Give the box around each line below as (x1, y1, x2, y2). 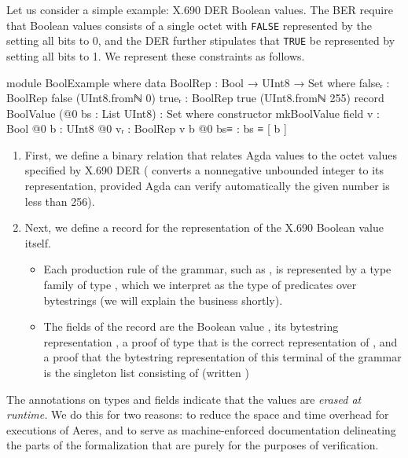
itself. (24, 234, 51, 251)
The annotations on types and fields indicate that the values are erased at (6, 390, 362, 407)
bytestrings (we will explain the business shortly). (43, 291, 283, 308)
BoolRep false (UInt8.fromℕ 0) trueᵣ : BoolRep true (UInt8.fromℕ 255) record (6, 90, 384, 106)
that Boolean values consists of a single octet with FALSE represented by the (6, 16, 373, 33)
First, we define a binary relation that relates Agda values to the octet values (24, 146, 397, 163)
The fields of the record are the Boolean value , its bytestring (43, 318, 339, 335)
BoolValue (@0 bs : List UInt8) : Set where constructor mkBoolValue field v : (6, 104, 380, 121)
